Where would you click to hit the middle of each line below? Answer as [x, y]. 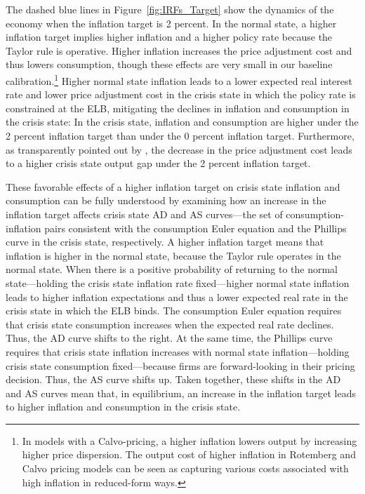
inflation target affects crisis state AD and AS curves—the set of [144, 214]
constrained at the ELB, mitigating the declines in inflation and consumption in [178, 108]
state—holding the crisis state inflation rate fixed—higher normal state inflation [178, 282]
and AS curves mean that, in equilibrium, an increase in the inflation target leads [181, 393]
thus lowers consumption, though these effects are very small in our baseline [169, 64]
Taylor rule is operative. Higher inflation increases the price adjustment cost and [179, 50]
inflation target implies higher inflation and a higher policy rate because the [169, 37]
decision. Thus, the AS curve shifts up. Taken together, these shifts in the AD [173, 379]
